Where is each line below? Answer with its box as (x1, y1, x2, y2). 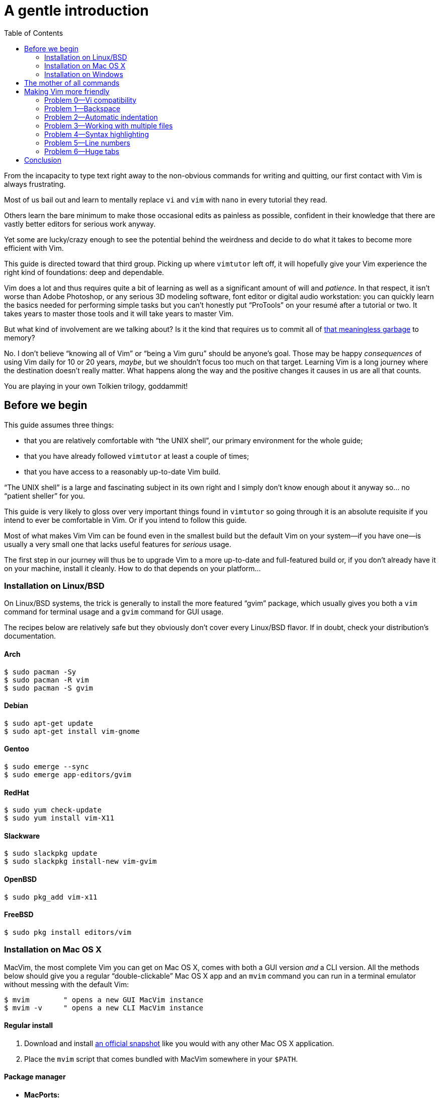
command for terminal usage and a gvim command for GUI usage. (4, 607, 224, 616)
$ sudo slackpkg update (4, 849, 98, 858)
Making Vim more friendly (24, 87, 110, 96)
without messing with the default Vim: (4, 980, 129, 989)
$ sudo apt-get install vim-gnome (4, 727, 140, 735)
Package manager (4, 1072, 66, 1081)
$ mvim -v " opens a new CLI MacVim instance (4, 1003, 204, 1012)
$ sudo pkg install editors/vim (4, 928, 131, 936)
